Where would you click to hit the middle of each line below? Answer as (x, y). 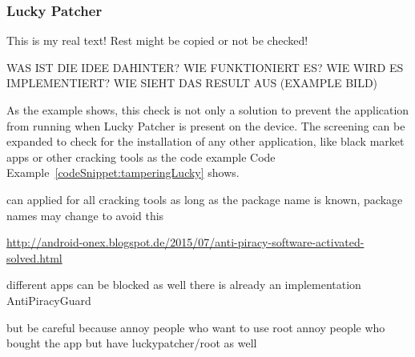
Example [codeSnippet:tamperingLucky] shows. (123, 172)
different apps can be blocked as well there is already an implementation (184, 285)
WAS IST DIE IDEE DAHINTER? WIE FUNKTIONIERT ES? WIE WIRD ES (205, 67)
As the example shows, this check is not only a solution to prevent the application (208, 110)
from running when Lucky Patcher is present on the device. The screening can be (206, 125)
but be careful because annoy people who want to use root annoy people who (196, 327)
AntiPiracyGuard (49, 300)
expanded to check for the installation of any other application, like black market (205, 141)
